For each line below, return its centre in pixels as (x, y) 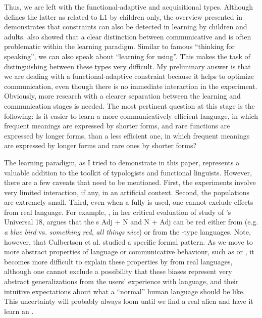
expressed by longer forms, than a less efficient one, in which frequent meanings (127, 135)
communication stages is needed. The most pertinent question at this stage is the (129, 105)
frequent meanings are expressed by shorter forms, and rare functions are (117, 126)
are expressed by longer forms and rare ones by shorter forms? (100, 145)
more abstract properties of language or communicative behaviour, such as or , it (129, 252)
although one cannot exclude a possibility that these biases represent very (118, 271)
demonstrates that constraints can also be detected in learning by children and (126, 27)
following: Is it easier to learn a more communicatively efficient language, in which (131, 116)
